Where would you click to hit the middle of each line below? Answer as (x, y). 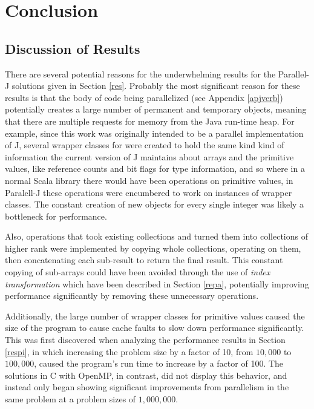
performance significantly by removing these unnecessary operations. (132, 296)
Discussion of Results (73, 48)
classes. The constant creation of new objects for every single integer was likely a (155, 204)
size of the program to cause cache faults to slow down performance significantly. (155, 328)
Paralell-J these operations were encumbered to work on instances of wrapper (149, 192)
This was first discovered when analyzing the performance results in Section (145, 340)
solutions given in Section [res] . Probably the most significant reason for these (156, 86)
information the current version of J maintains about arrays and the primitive (149, 156)
